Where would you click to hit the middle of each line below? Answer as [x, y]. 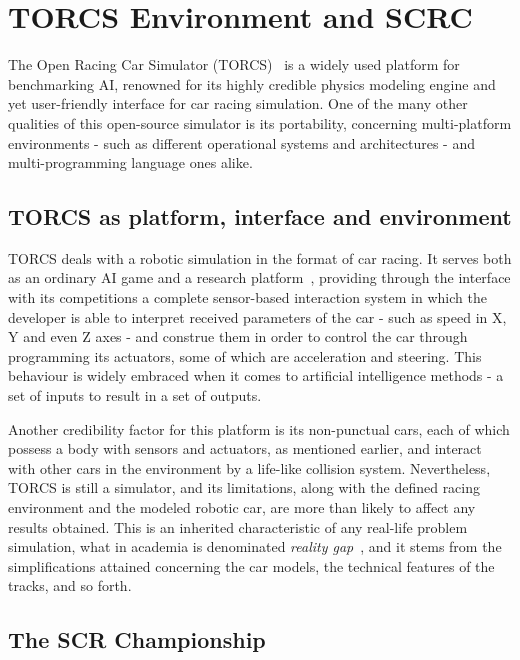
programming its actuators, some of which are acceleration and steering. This [245, 355]
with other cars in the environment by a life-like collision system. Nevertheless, [249, 467]
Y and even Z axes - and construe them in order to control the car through [238, 336]
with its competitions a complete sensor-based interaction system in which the [247, 297]
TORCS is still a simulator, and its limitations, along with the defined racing [244, 487]
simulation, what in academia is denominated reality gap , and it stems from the [255, 546]
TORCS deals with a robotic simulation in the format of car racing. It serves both [260, 257]
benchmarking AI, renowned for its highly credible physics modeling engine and [252, 83]
